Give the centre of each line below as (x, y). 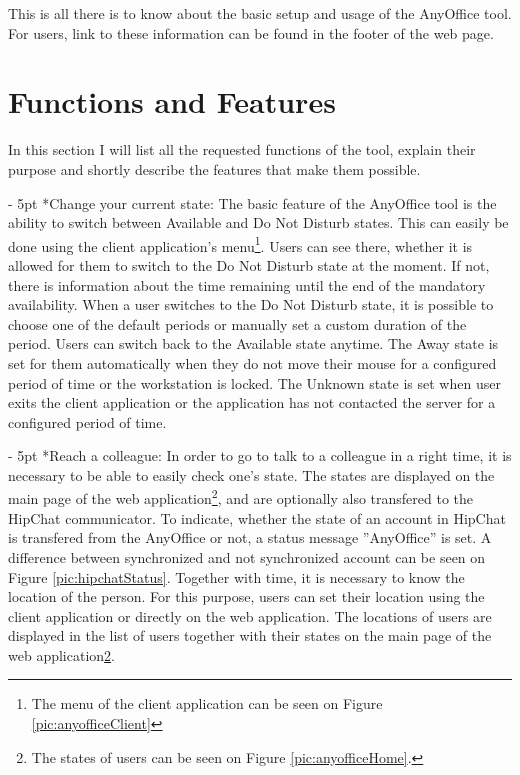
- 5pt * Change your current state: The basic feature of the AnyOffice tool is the (252, 202)
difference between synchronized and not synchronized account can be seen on (247, 556)
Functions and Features (172, 101)
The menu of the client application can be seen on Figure (207, 703)
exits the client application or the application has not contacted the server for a (252, 402)
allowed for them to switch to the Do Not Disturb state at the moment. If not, (249, 264)
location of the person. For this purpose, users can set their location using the (246, 596)
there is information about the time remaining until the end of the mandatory (247, 284)
